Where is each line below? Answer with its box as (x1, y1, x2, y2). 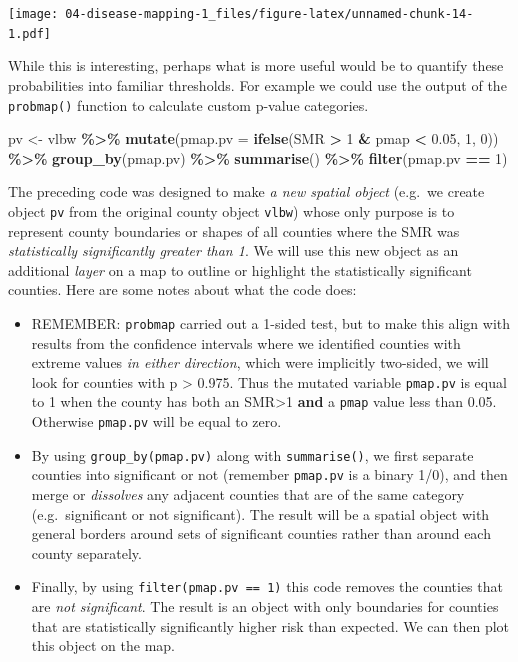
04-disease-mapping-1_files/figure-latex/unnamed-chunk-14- (65, 7, 474, 21)
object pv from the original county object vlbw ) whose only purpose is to (8, 200, 455, 221)
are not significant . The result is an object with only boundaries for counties (31, 596, 499, 617)
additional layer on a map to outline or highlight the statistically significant (8, 259, 472, 280)
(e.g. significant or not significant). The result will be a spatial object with (31, 503, 490, 524)
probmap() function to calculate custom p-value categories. (8, 94, 369, 115)
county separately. (31, 542, 142, 563)
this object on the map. (31, 635, 175, 656)
